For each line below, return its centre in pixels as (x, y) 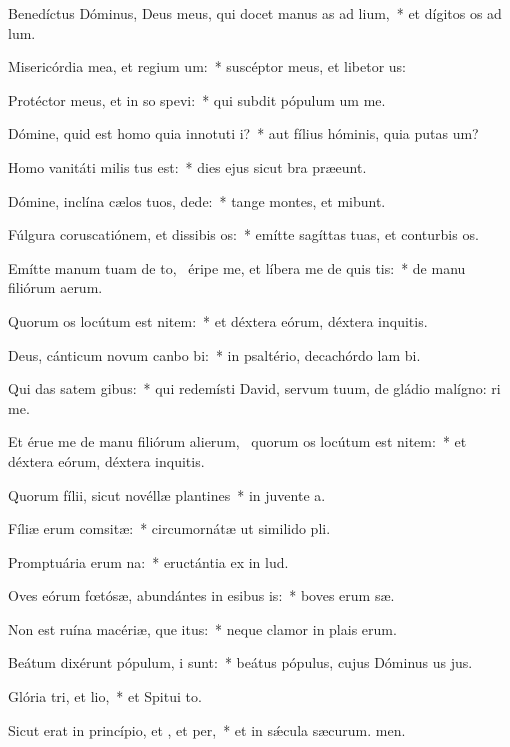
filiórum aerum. (55, 287)
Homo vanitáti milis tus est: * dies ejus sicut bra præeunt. (187, 166)
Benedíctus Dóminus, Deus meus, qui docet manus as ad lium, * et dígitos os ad (255, 13)
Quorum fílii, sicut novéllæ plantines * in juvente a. (167, 494)
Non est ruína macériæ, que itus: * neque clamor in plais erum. (202, 628)
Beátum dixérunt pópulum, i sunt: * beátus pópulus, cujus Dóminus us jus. (240, 662)
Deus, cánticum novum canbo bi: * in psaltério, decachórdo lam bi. (214, 354)
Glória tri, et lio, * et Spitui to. (105, 696)
